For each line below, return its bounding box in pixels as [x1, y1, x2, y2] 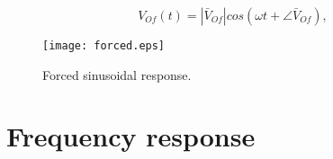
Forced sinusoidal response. [42, 65, 192, 84]
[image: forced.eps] [42, 40, 166, 52]
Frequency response [6, 118, 256, 155]
